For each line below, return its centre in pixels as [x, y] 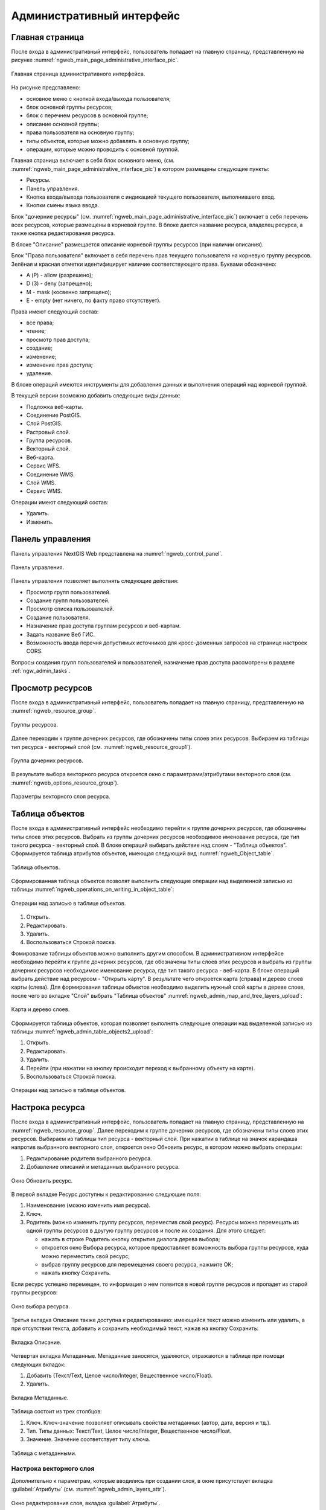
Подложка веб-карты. [55, 406]
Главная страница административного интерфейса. [78, 74]
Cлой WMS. [41, 483]
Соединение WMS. [51, 474]
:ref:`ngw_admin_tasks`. [41, 671]
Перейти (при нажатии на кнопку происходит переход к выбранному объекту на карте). [141, 1068]
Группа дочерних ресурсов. [47, 760]
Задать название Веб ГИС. [61, 634]
